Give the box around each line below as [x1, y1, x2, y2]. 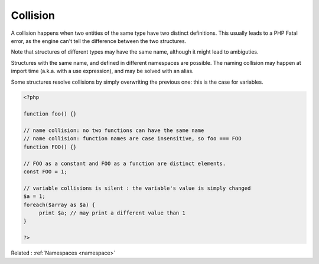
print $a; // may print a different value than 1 [38, 209, 185, 216]
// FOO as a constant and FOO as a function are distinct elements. [23, 160, 226, 167]
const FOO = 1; [23, 169, 67, 175]
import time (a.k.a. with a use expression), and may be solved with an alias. [11, 68, 194, 75]
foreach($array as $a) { [23, 201, 96, 208]
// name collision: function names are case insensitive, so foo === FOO [23, 136, 242, 142]
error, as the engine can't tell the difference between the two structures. [11, 37, 187, 44]
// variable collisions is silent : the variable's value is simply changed [23, 184, 251, 192]
